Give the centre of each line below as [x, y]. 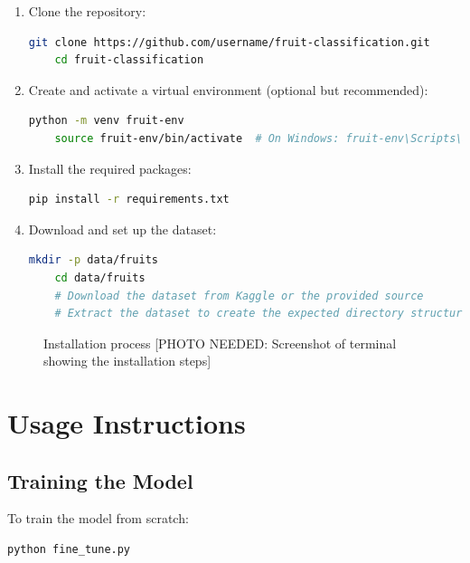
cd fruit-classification [129, 60]
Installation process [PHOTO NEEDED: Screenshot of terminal [220, 343]
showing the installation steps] [127, 361]
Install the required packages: [110, 168]
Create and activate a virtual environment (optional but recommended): [228, 89]
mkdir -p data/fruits [93, 260]
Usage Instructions [127, 423]
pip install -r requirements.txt [129, 200]
